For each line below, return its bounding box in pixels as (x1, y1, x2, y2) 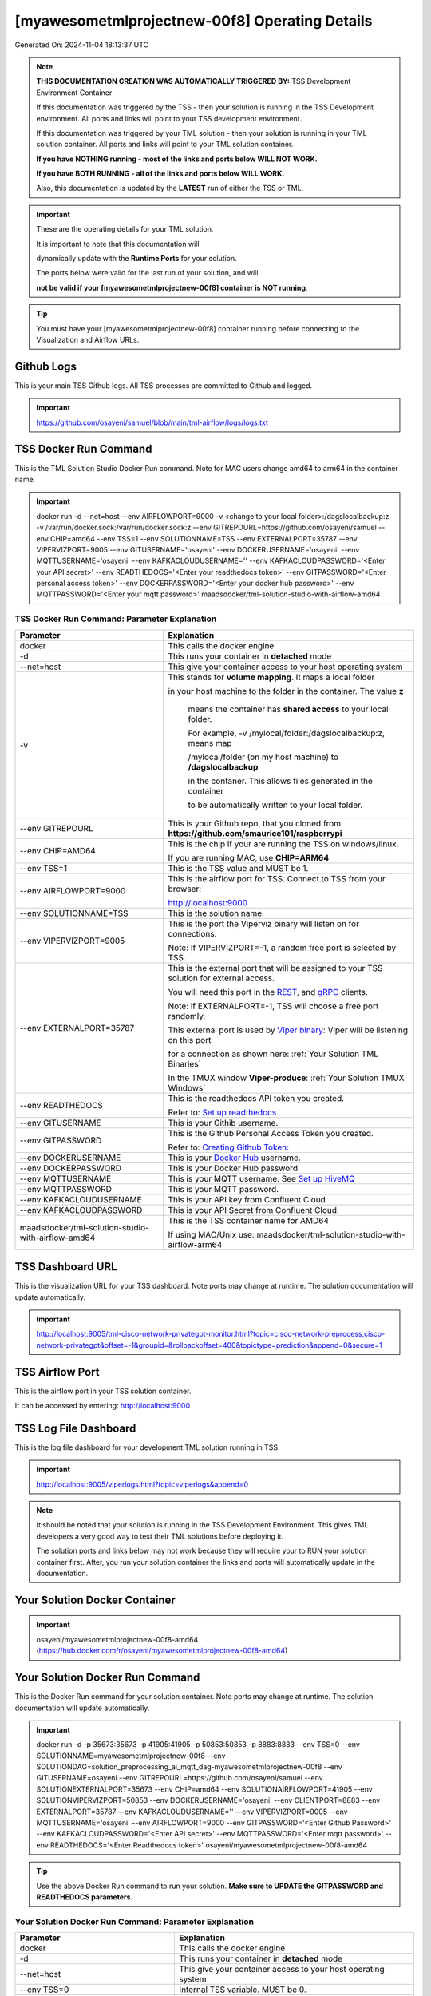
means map (188, 737, 232, 748)
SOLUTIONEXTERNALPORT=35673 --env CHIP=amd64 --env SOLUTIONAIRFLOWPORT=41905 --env (36, 1784, 373, 1794)
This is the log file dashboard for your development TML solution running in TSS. (14, 1442, 280, 1452)
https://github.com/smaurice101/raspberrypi (168, 827, 342, 838)
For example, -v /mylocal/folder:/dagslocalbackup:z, (188, 727, 385, 739)
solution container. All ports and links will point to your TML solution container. (36, 140, 294, 149)
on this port (168, 1034, 212, 1045)
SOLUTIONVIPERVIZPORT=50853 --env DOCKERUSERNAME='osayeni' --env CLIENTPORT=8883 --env (36, 1796, 381, 1805)
